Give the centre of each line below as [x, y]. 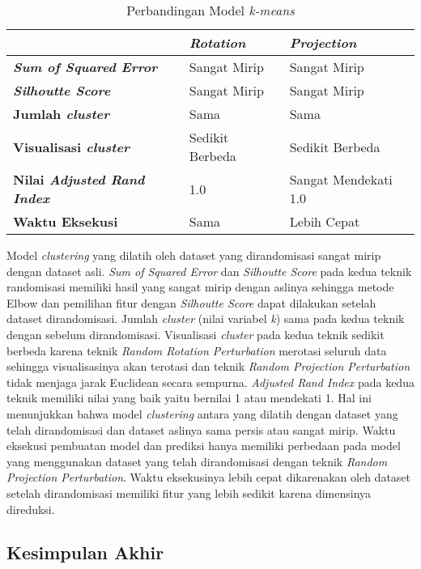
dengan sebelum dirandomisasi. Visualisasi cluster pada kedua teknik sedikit [196, 334]
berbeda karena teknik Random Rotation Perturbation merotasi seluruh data [197, 350]
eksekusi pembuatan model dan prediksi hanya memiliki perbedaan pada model [204, 446]
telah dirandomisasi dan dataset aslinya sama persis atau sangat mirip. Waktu [201, 429]
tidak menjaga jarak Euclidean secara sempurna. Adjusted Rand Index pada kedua [210, 382]
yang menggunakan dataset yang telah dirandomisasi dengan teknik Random [197, 461]
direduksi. [31, 509]
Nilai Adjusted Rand [79, 179]
